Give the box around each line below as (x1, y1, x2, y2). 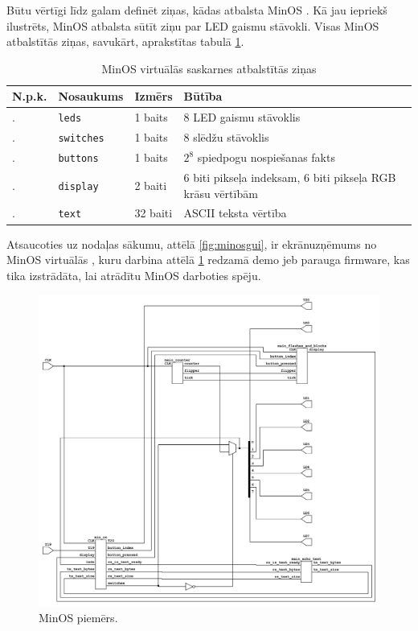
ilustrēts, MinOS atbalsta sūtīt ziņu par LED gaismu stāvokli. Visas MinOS (6, 17, 379, 34)
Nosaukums (58, 88, 124, 105)
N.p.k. (12, 88, 47, 105)
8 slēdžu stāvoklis (183, 129, 269, 146)
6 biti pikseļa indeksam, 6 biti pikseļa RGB (183, 168, 396, 185)
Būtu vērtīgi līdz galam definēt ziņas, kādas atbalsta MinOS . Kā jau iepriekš (6, 2, 387, 18)
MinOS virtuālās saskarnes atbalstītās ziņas (101, 60, 317, 76)
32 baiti (134, 204, 173, 221)
